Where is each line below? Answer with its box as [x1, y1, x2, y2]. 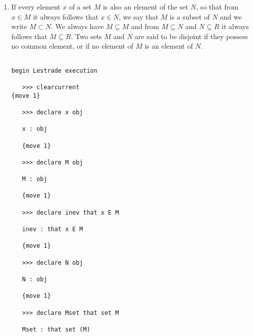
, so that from [196, 2, 238, 12]
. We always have [51, 21, 104, 32]
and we [220, 11, 242, 22]
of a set [69, 2, 91, 12]
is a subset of [169, 11, 210, 22]
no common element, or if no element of [11, 41, 133, 51]
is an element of [144, 41, 193, 51]
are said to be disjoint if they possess [134, 31, 248, 41]
